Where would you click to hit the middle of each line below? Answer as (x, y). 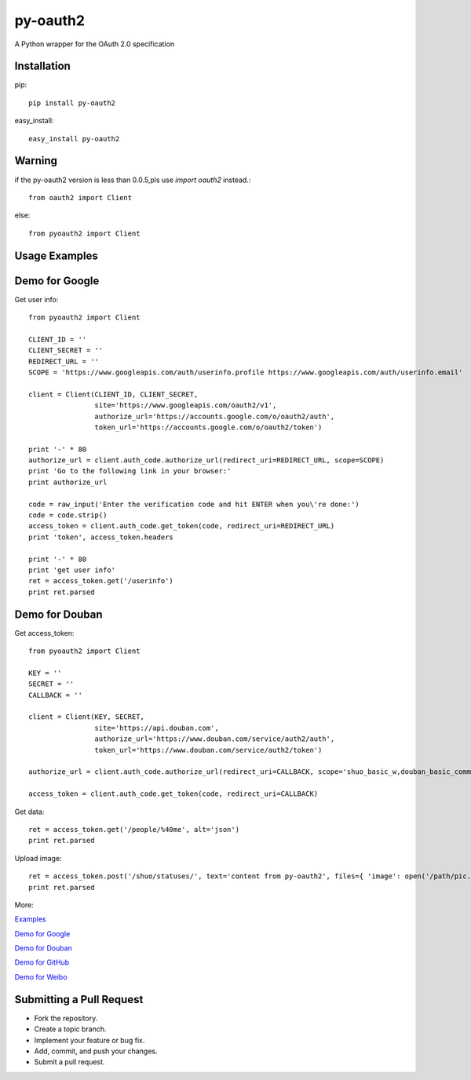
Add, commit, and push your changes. (96, 1051)
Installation (42, 66)
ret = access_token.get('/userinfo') (101, 581)
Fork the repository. (66, 1018)
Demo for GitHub (42, 962)
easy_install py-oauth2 (74, 139)
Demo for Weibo (41, 976)
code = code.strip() (68, 515)
